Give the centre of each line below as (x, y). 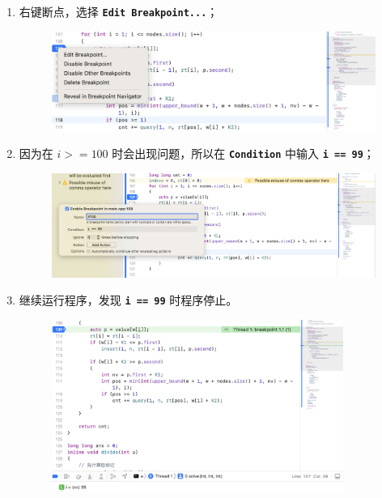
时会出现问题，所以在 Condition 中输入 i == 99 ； (243, 153)
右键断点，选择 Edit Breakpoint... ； (119, 11)
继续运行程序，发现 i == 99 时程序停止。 (128, 300)
